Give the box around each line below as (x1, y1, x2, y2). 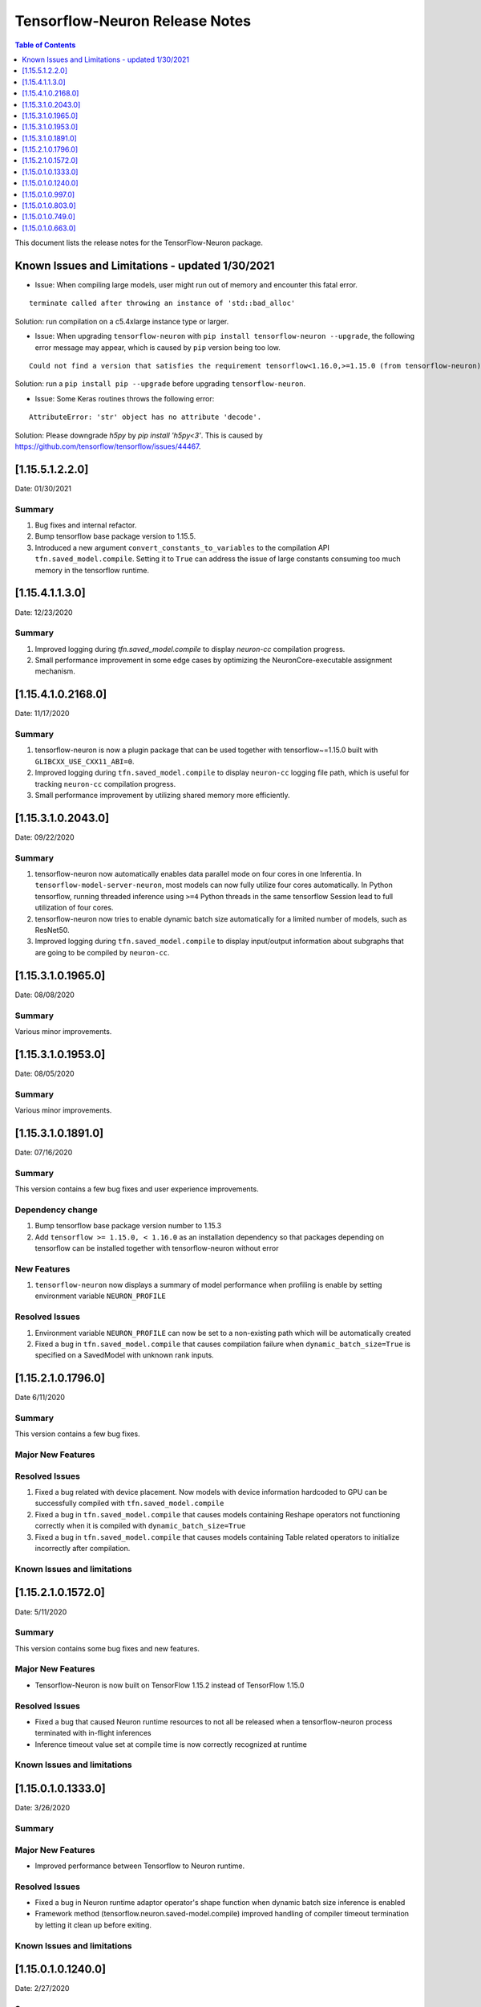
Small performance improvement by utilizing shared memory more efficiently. (34, 791, 290, 800)
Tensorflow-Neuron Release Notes (14, 12, 252, 30)
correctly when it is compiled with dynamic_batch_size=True (34, 1521, 246, 1531)
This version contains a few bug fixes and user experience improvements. (14, 1184, 260, 1194)
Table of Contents (14, 40, 76, 50)
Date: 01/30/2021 (14, 483, 72, 493)
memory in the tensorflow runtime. (34, 565, 150, 575)
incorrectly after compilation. (34, 1544, 131, 1553)
